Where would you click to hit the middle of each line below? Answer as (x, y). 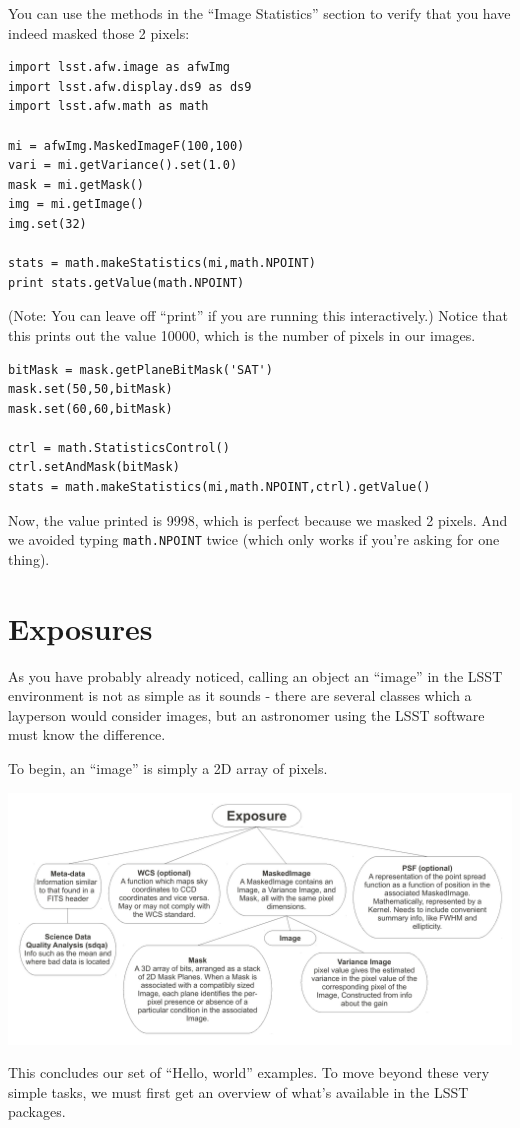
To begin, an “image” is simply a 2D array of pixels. (168, 768)
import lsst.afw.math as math (108, 106)
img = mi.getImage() (76, 204)
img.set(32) (47, 223)
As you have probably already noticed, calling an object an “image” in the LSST (255, 675)
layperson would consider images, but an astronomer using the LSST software (246, 714)
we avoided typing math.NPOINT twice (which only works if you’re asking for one (254, 539)
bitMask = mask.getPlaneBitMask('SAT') (140, 369)
